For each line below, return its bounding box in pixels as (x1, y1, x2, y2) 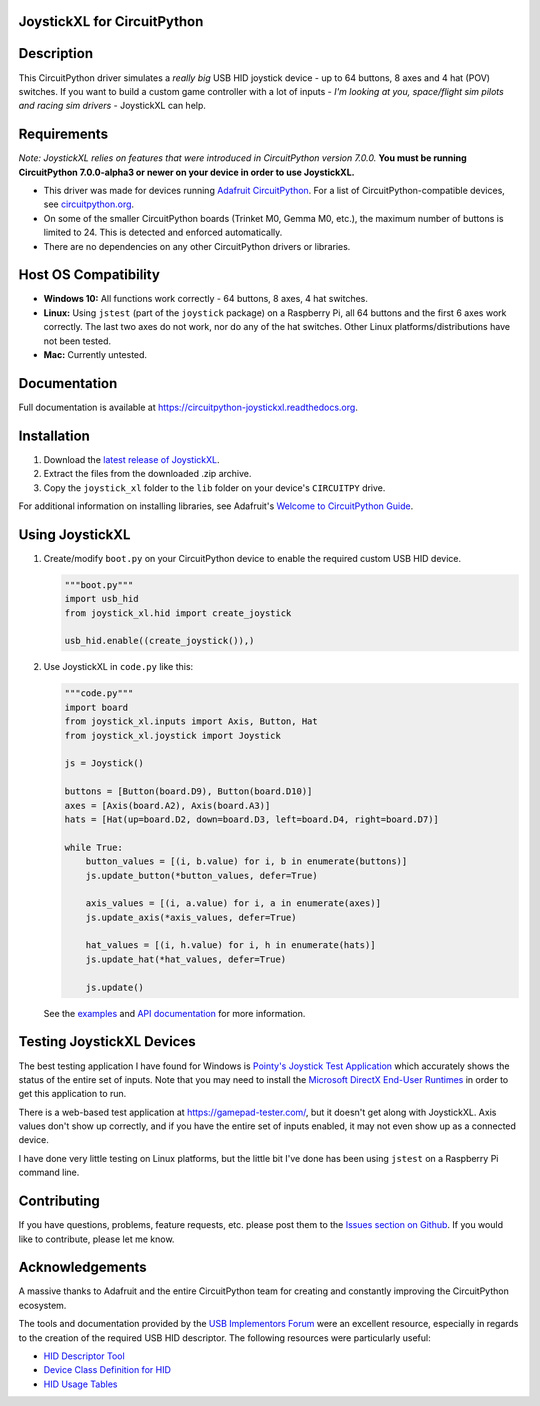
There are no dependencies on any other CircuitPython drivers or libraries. (43, 240, 351, 252)
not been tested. (43, 335, 112, 347)
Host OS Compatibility (18, 266, 160, 284)
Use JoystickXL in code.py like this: (43, 661, 194, 673)
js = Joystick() (64, 758, 145, 769)
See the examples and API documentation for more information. (43, 1007, 306, 1019)
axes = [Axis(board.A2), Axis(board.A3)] (64, 800, 271, 811)
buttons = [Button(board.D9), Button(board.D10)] (64, 786, 313, 797)
